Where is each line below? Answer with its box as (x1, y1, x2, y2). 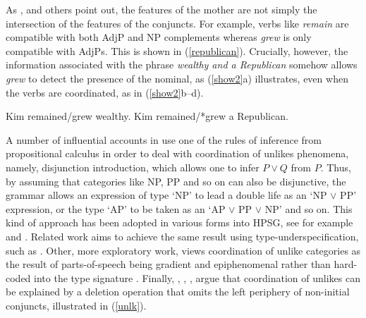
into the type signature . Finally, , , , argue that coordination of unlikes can (34, 270, 361, 285)
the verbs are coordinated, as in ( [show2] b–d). (6, 85, 204, 99)
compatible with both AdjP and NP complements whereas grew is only (6, 30, 312, 44)
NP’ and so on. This (264, 201, 353, 216)
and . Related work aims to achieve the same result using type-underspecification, (6, 228, 359, 243)
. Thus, (320, 159, 351, 174)
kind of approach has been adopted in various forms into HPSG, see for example (6, 215, 353, 230)
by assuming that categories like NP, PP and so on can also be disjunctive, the (6, 173, 346, 188)
